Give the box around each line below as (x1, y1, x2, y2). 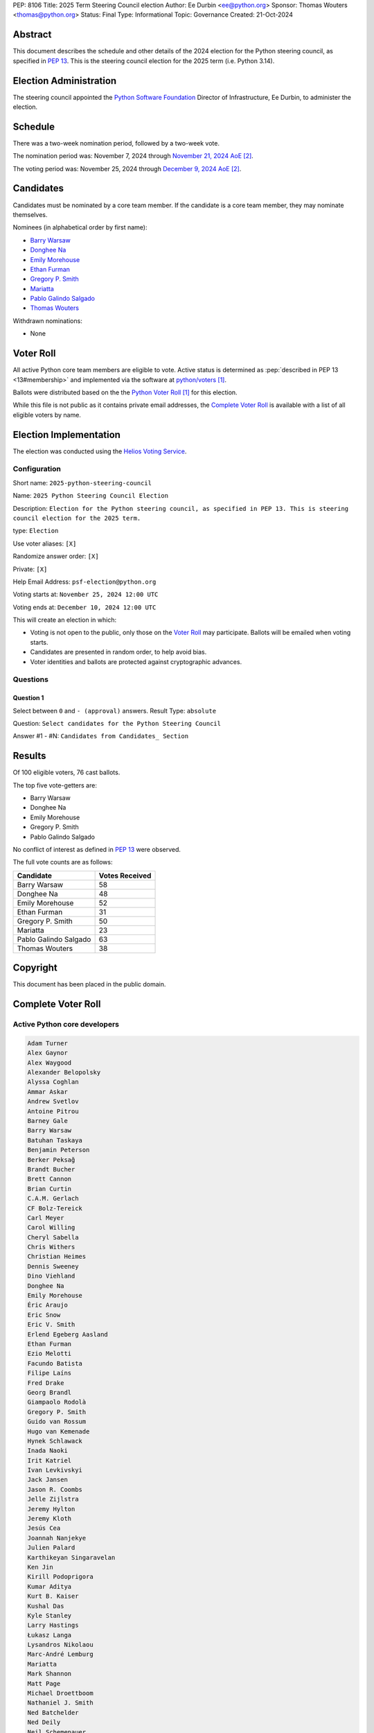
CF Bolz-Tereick (27, 1204, 83, 1212)
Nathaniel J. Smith (27, 1699, 93, 1707)
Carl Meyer (27, 1214, 64, 1221)
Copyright (12, 962, 58, 974)
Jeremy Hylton (27, 1505, 75, 1513)
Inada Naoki (27, 1447, 69, 1455)
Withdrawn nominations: (12, 316, 82, 325)
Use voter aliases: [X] (12, 539, 77, 548)
